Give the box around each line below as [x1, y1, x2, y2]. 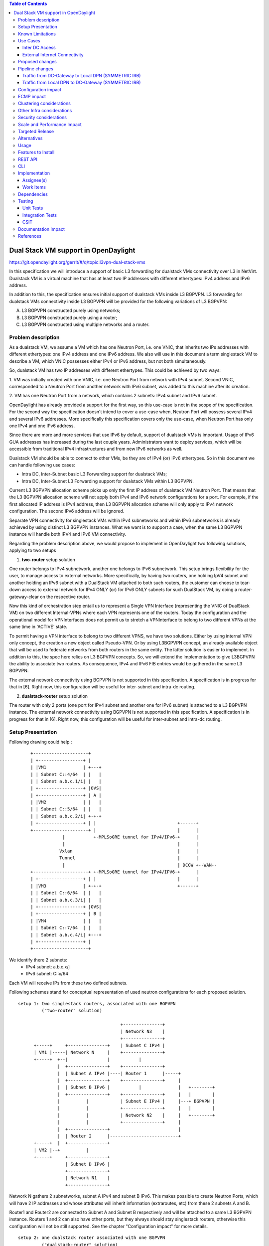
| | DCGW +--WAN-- [62, 862, 217, 868]
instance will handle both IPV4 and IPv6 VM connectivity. [9, 531, 127, 537]
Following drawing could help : [9, 739, 72, 745]
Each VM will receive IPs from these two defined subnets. [9, 980, 128, 986]
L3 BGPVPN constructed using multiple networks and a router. [21, 321, 149, 327]
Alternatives [18, 135, 43, 142]
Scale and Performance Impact [18, 121, 82, 127]
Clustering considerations [18, 100, 71, 107]
